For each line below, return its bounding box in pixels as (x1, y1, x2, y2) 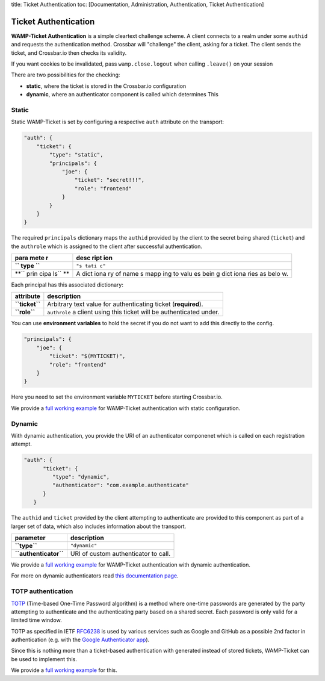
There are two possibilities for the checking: (11, 71, 120, 78)
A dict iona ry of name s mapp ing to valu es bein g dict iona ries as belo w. (76, 270, 289, 278)
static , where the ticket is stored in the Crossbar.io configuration (26, 82, 187, 90)
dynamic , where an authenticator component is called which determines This (26, 91, 219, 98)
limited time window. (11, 617, 63, 624)
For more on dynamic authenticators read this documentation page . (11, 572, 179, 579)
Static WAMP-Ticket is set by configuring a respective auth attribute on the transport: (11, 118, 224, 126)
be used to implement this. (11, 655, 78, 662)
